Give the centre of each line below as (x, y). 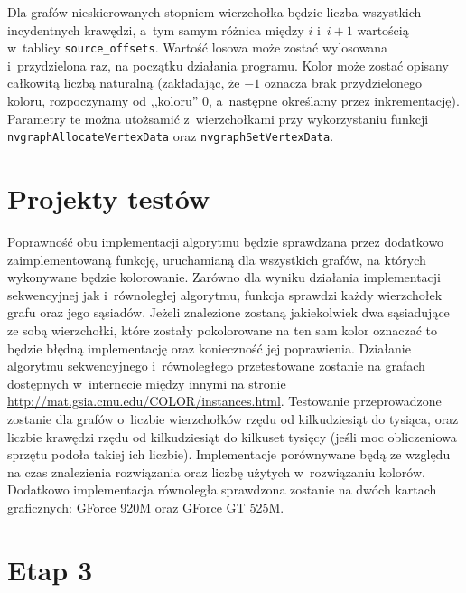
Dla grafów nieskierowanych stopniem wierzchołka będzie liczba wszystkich (214, 12)
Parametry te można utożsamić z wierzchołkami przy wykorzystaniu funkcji (218, 118)
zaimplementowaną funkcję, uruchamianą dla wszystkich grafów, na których (217, 259)
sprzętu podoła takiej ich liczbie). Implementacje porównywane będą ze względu (229, 454)
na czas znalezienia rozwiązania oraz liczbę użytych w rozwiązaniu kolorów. (216, 471)
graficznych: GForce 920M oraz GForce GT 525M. (146, 507)
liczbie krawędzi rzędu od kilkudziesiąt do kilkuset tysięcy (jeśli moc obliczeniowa (232, 436)
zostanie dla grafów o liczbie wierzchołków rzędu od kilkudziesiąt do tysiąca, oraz (233, 418)
